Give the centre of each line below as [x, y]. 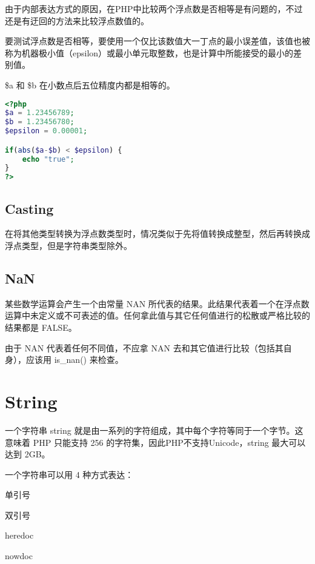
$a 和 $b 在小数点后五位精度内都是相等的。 [90, 85]
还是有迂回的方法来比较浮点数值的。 [77, 20]
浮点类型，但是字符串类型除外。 [68, 246]
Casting [29, 208]
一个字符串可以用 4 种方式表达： [69, 474]
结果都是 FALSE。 [41, 327]
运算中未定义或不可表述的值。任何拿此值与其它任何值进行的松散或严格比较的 [157, 315]
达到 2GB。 [28, 454]
